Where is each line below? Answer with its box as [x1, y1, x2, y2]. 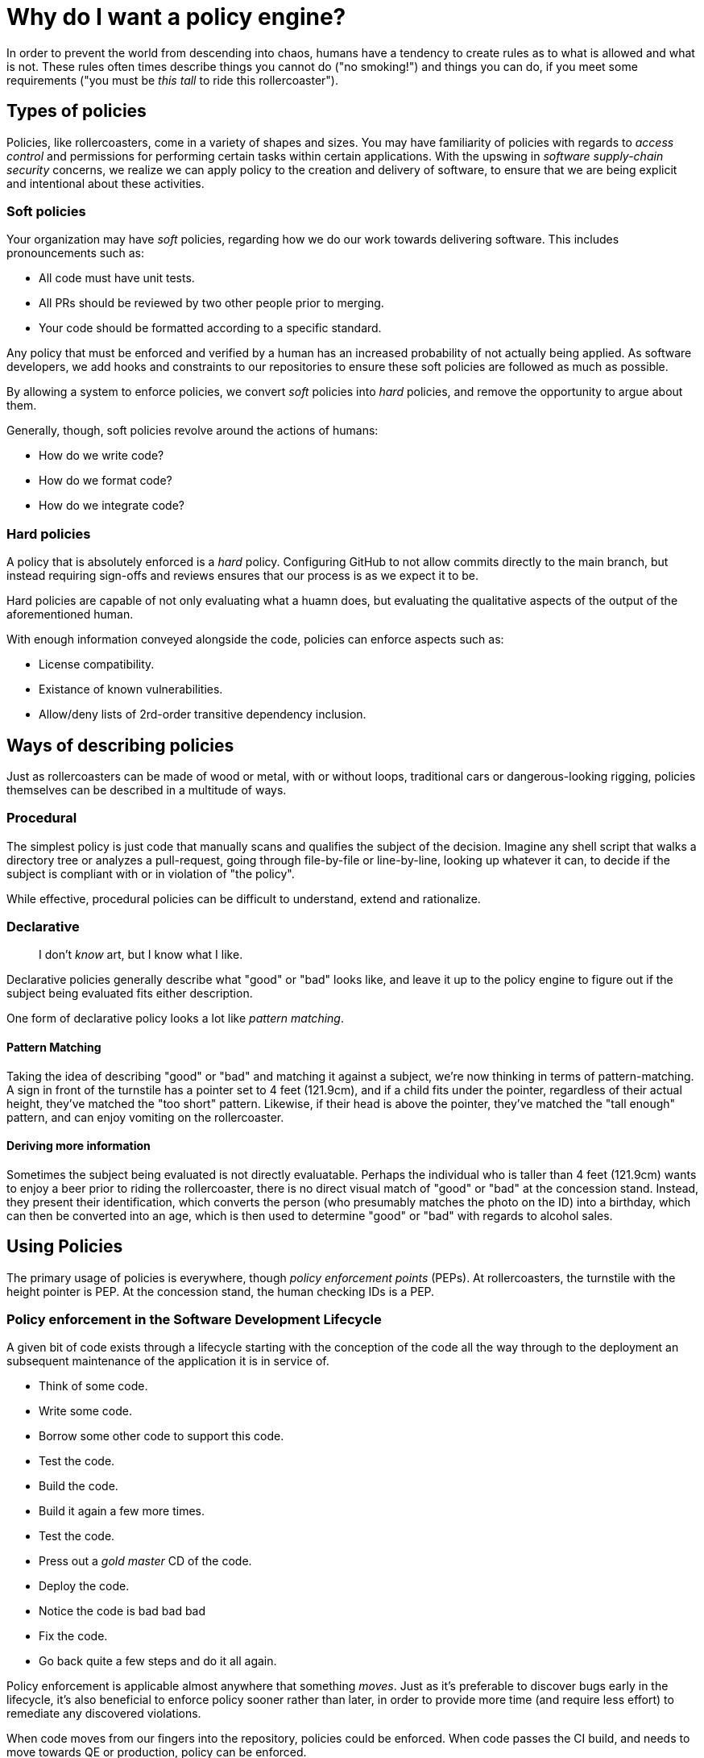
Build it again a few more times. [39, 1504, 205, 1518]
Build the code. [39, 1479, 118, 1493]
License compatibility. [39, 657, 155, 672]
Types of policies [6, 101, 147, 122]
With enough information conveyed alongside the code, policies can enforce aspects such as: [6, 632, 504, 647]
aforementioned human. [6, 607, 134, 622]
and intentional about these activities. [6, 176, 205, 190]
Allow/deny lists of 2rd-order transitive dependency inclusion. [39, 707, 366, 722]
